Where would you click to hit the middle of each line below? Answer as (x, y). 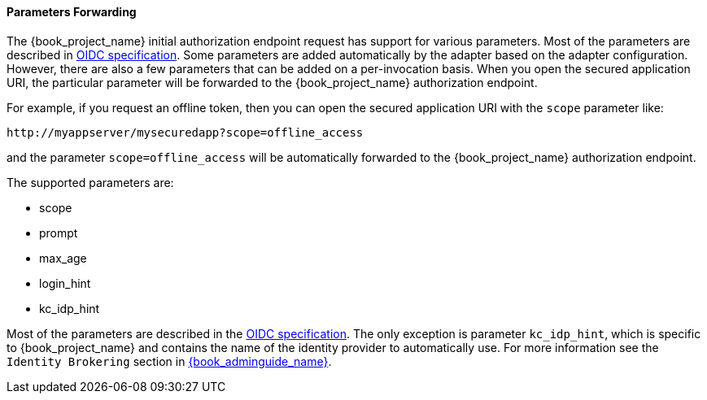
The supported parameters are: (90, 182)
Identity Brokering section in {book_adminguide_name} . (169, 361)
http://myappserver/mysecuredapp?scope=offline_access (185, 132)
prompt (59, 233)
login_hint (65, 283)
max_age (63, 258)
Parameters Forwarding (72, 12)
